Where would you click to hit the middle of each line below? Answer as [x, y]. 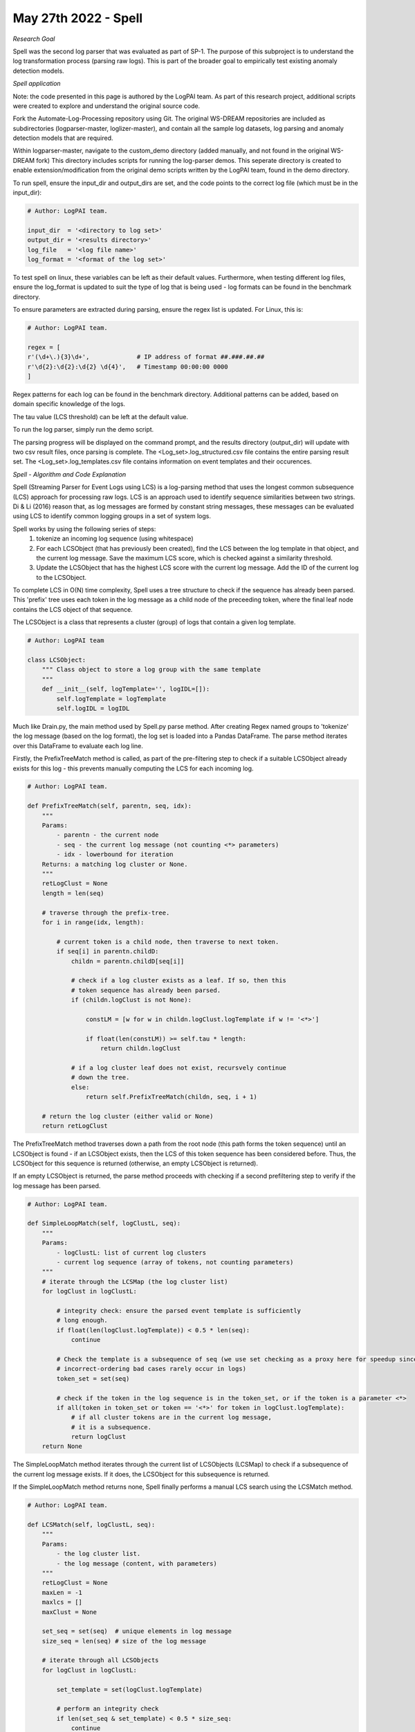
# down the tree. [100, 1078]
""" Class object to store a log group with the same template [151, 670]
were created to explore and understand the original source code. [107, 106]
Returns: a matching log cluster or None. [115, 864]
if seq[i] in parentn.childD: [108, 952]
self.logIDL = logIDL [93, 708]
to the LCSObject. [61, 577]
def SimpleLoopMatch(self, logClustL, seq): [104, 1223]
